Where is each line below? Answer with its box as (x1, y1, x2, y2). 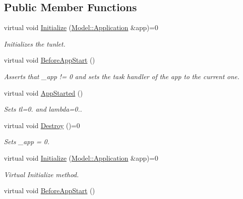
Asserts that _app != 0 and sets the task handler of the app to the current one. (4, 71, 240, 81)
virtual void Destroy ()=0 (4, 120, 80, 130)
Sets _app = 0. (4, 136, 49, 147)
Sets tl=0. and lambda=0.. (4, 104, 82, 114)
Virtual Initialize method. (4, 169, 79, 179)
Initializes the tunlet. (4, 38, 65, 49)
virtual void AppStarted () (4, 87, 83, 98)
